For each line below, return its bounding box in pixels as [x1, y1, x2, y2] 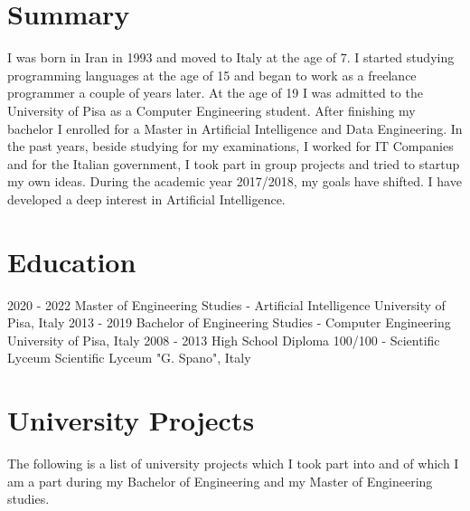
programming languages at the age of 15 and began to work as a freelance [7, 65, 417, 84]
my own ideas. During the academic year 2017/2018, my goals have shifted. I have [7, 172, 462, 191]
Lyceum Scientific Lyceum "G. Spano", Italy [7, 348, 251, 367]
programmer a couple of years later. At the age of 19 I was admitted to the [7, 83, 423, 102]
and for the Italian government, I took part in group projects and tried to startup [7, 154, 460, 173]
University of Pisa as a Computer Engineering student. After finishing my [7, 100, 416, 119]
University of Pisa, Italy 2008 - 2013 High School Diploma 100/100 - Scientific [7, 330, 440, 349]
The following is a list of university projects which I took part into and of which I [7, 454, 459, 473]
